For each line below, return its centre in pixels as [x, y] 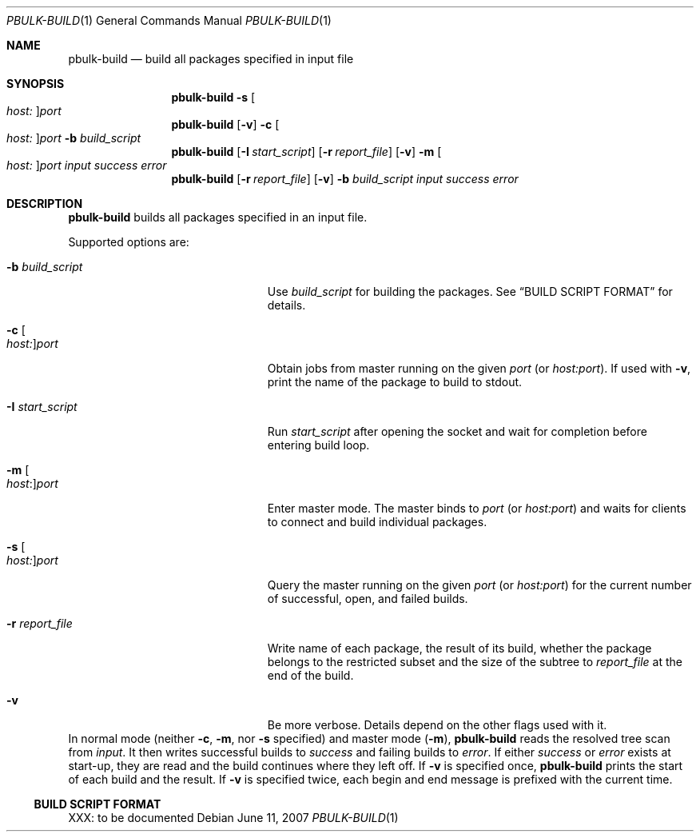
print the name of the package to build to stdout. [395, 382]
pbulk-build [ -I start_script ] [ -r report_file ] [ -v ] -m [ [306, 152]
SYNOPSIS [36, 84]
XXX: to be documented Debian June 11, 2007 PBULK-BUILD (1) [233, 818]
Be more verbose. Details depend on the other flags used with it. [437, 725]
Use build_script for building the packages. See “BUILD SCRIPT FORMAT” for [470, 291]
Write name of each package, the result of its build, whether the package [459, 648]
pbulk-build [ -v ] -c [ [225, 124]
